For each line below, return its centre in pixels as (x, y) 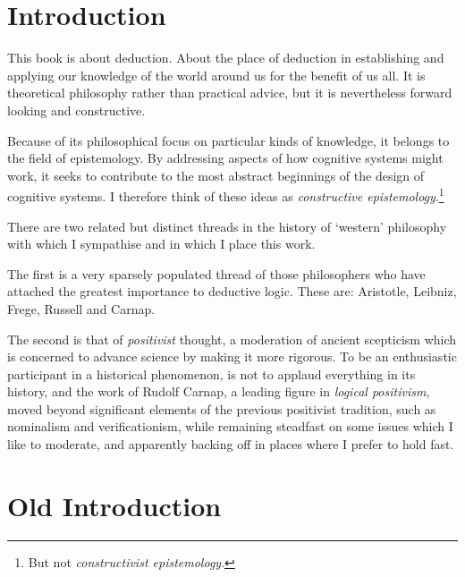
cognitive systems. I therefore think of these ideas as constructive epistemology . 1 (226, 195)
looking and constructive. (76, 110)
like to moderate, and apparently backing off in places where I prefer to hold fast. (231, 444)
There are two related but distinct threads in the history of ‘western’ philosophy (227, 226)
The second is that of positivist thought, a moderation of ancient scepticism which (232, 339)
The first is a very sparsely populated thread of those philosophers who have (216, 273)
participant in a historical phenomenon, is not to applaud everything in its (211, 373)
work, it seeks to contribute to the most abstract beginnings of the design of (216, 175)
